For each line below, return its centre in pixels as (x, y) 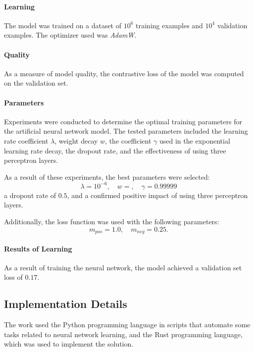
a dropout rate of (30, 195)
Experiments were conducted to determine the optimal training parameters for (123, 121)
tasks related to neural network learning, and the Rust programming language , (123, 334)
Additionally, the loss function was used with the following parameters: (112, 222)
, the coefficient (128, 140)
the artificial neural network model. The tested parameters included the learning (126, 131)
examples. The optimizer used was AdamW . (70, 35)
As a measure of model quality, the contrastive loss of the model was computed (124, 73)
